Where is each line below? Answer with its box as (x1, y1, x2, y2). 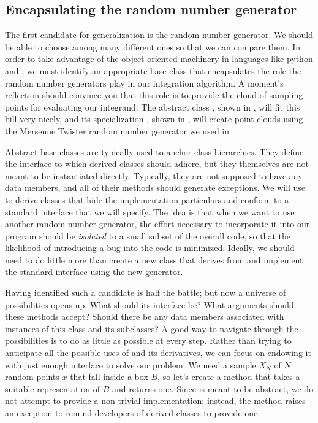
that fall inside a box (70, 370, 148, 383)
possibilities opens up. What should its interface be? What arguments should (5, 298, 294, 311)
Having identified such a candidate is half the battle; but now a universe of (5, 286, 286, 299)
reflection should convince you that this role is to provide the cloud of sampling (5, 88, 303, 101)
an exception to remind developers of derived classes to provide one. (5, 406, 260, 419)
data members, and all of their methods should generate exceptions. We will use (5, 181, 306, 194)
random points (5, 370, 59, 383)
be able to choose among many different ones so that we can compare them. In (5, 40, 301, 53)
